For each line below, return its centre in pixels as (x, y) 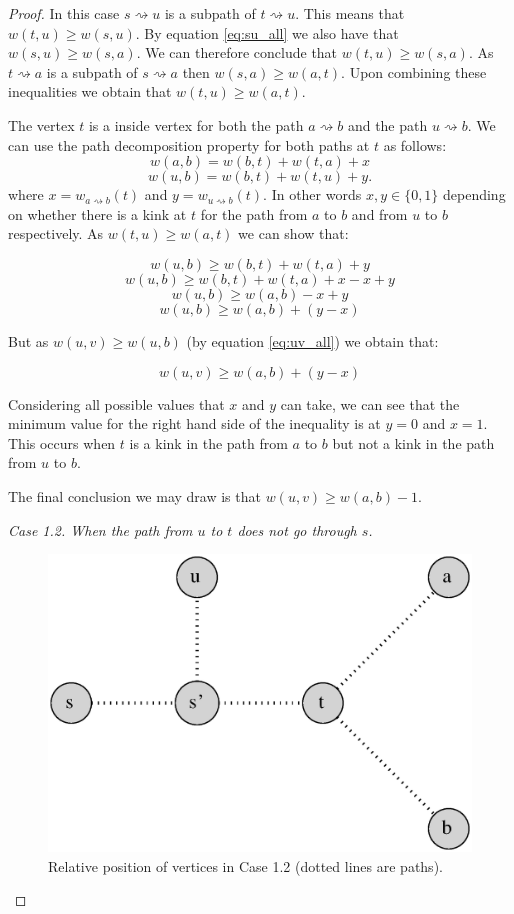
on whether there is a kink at (97, 213)
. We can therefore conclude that (237, 52)
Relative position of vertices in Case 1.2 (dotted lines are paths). (245, 865)
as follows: (415, 144)
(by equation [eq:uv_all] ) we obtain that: (312, 340)
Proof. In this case (64, 13)
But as (28, 340)
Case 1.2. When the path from (100, 529)
